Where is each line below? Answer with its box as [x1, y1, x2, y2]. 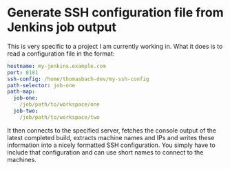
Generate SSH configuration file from [7, 5, 224, 21]
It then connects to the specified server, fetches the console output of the [7, 126, 217, 135]
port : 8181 [7, 69, 39, 76]
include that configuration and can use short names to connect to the [7, 148, 204, 156]
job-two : [13, 108, 39, 115]
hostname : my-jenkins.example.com [7, 63, 107, 69]
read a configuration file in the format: [7, 49, 115, 58]
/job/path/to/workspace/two [19, 113, 100, 121]
